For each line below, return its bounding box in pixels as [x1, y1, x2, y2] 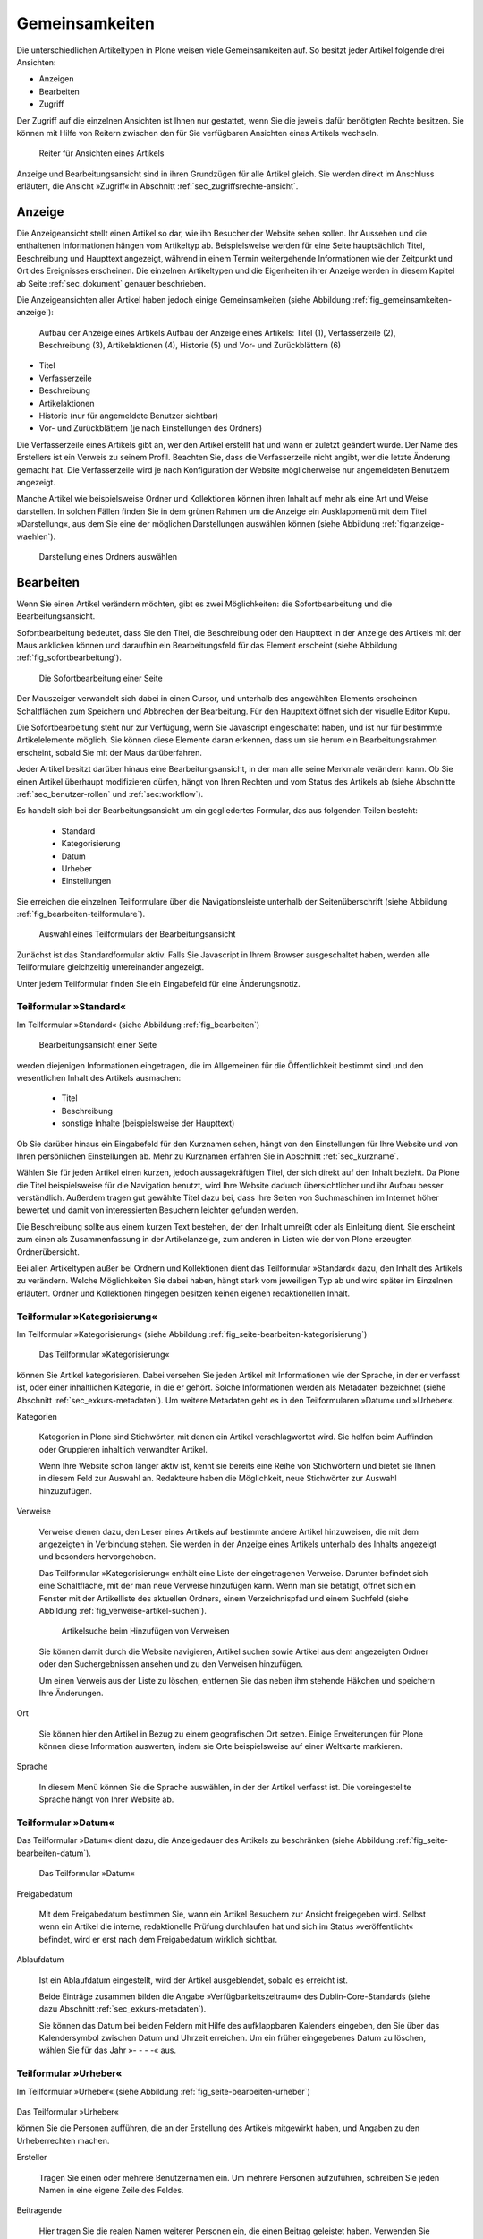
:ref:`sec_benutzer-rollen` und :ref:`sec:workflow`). [16, 788, 204, 799]
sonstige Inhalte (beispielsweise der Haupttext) [61, 1118, 235, 1128]
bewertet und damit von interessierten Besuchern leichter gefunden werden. [16, 1205, 299, 1215]
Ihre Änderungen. [38, 1687, 104, 1698]
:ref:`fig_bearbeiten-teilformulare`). [16, 909, 146, 920]
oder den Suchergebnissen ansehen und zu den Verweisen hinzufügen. [38, 1659, 303, 1669]
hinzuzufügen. [38, 1485, 93, 1496]
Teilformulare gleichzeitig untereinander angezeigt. [16, 962, 205, 973]
